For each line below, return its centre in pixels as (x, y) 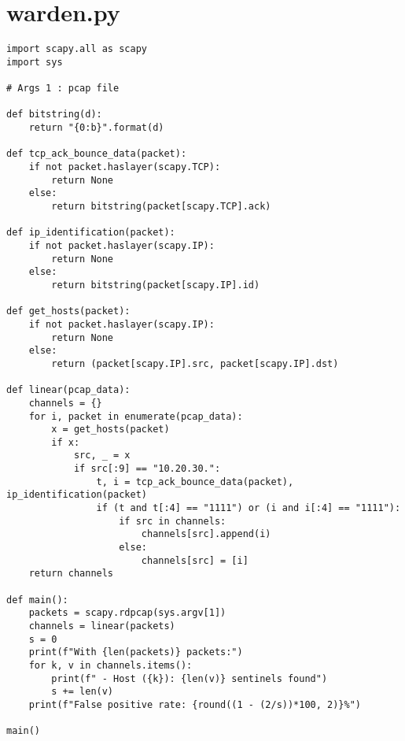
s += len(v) (83, 692)
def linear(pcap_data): (68, 390)
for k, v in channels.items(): (110, 665)
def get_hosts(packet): (68, 311)
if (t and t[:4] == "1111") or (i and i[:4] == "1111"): (249, 508)
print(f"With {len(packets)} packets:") (136, 652)
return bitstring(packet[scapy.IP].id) (156, 285)
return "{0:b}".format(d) (96, 128)
